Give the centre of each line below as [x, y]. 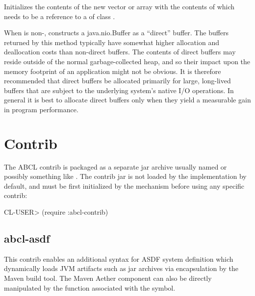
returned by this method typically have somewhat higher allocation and [112, 42]
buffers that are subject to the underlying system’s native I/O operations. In [119, 90]
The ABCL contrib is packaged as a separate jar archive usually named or [115, 166]
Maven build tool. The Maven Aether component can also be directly [108, 278]
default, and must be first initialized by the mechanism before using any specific [124, 185]
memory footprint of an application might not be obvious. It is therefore [113, 71]
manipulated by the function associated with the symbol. [90, 287]
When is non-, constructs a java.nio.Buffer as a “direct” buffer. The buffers [116, 33]
